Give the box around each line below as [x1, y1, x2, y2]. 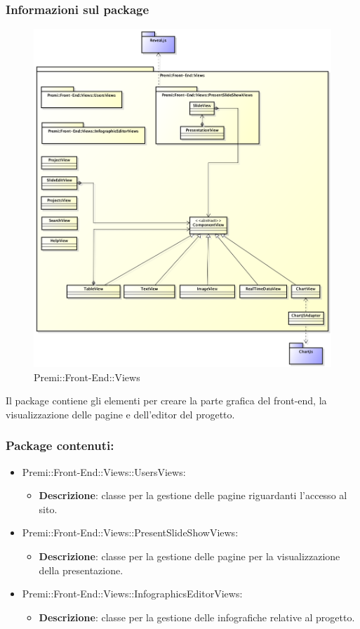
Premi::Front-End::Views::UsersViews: [22, 464, 186, 479]
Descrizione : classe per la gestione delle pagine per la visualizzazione [39, 549, 340, 564]
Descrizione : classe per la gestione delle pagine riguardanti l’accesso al [39, 488, 347, 503]
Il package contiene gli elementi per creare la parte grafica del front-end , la [6, 393, 327, 408]
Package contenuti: [6, 437, 114, 454]
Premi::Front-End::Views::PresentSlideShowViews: [22, 525, 239, 540]
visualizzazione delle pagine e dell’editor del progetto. [6, 406, 235, 421]
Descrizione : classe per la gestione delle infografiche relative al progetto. [39, 609, 355, 624]
